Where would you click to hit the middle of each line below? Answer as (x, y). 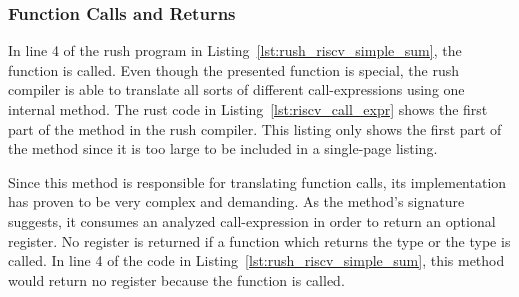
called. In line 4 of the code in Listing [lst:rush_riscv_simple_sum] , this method (256, 260)
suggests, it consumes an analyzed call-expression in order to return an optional (252, 220)
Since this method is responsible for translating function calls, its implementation (257, 181)
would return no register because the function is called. (176, 279)
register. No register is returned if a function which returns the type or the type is (259, 240)
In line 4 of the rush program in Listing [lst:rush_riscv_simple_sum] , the (235, 50)
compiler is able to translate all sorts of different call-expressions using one (236, 89)
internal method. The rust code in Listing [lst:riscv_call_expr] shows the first (248, 109)
